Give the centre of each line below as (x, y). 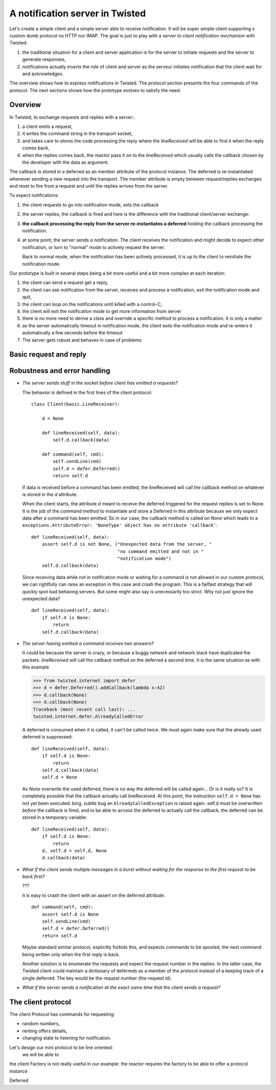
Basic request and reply (48, 355)
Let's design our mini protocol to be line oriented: (61, 1047)
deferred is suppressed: (48, 737)
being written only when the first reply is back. (71, 954)
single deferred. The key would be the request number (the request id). (97, 978)
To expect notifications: (34, 195)
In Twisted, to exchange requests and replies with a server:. (72, 117)
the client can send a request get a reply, (65, 283)
